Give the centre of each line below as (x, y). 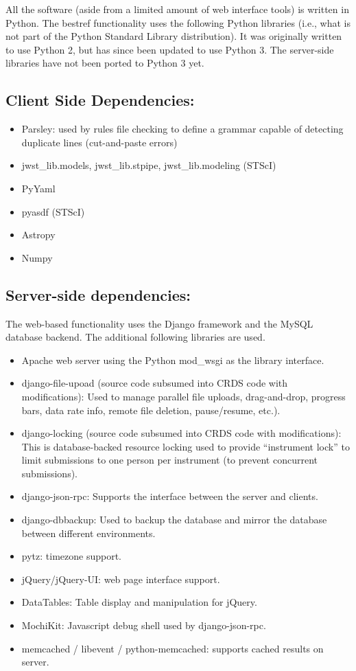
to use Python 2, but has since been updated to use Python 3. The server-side (170, 49)
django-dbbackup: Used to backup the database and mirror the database (174, 520)
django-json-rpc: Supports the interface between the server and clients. (170, 496)
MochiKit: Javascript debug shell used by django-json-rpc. (144, 625)
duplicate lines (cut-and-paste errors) (99, 142)
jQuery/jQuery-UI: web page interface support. (121, 579)
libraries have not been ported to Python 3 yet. (105, 63)
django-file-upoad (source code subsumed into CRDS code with (155, 383)
